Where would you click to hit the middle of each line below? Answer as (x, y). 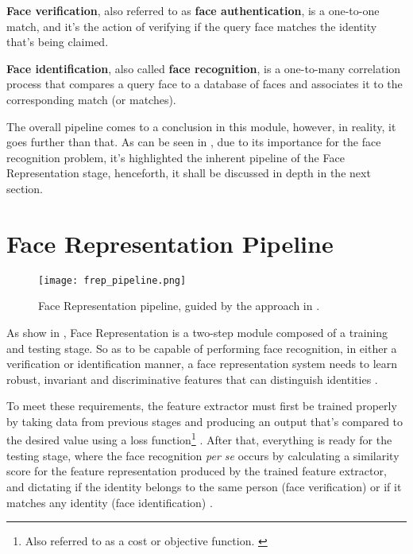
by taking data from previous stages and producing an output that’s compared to (205, 421)
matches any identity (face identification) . (110, 502)
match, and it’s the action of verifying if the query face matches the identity (192, 26)
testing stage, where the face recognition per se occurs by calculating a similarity (203, 455)
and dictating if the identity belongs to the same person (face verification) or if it (204, 486)
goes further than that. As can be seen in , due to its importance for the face (194, 142)
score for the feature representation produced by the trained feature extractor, (197, 471)
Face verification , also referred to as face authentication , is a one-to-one (193, 10)
